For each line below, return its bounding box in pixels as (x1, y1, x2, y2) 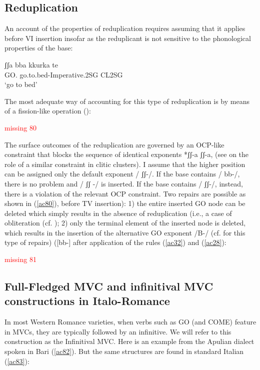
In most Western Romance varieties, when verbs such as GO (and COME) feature (4, 316, 256, 327)
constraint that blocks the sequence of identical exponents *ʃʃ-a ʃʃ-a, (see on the (4, 149, 249, 159)
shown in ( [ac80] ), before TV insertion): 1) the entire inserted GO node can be (4, 198, 245, 208)
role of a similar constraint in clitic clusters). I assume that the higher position (4, 158, 245, 169)
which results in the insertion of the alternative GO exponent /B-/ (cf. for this (4, 227, 245, 237)
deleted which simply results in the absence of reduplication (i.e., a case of (4, 207, 232, 218)
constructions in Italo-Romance (4, 293, 170, 308)
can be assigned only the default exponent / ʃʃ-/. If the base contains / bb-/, (4, 168, 240, 179)
